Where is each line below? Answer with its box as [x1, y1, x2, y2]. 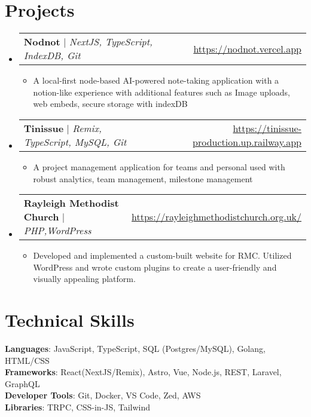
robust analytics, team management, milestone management [33, 172, 253, 185]
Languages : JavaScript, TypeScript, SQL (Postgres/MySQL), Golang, [5, 342, 266, 354]
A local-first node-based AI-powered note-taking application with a [33, 74, 279, 87]
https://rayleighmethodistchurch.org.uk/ [132, 210, 301, 224]
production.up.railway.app [193, 134, 301, 149]
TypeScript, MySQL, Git [23, 134, 127, 149]
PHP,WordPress [23, 223, 92, 238]
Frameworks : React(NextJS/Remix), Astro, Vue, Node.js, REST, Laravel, [5, 366, 282, 378]
